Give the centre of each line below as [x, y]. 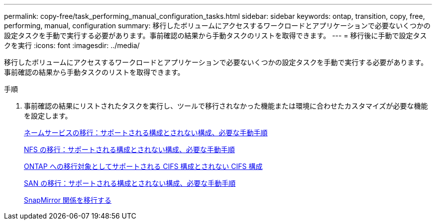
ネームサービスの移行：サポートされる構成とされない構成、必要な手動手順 [146, 133]
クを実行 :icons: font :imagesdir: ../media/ [72, 45]
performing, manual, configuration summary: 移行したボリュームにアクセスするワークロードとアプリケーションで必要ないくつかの [218, 26]
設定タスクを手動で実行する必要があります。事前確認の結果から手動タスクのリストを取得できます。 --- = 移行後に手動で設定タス [216, 35]
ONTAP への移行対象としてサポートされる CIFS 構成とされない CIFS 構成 [143, 166]
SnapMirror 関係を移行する [68, 200]
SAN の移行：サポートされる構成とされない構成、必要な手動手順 [130, 183]
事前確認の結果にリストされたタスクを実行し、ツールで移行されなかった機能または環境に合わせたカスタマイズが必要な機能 [226, 106]
